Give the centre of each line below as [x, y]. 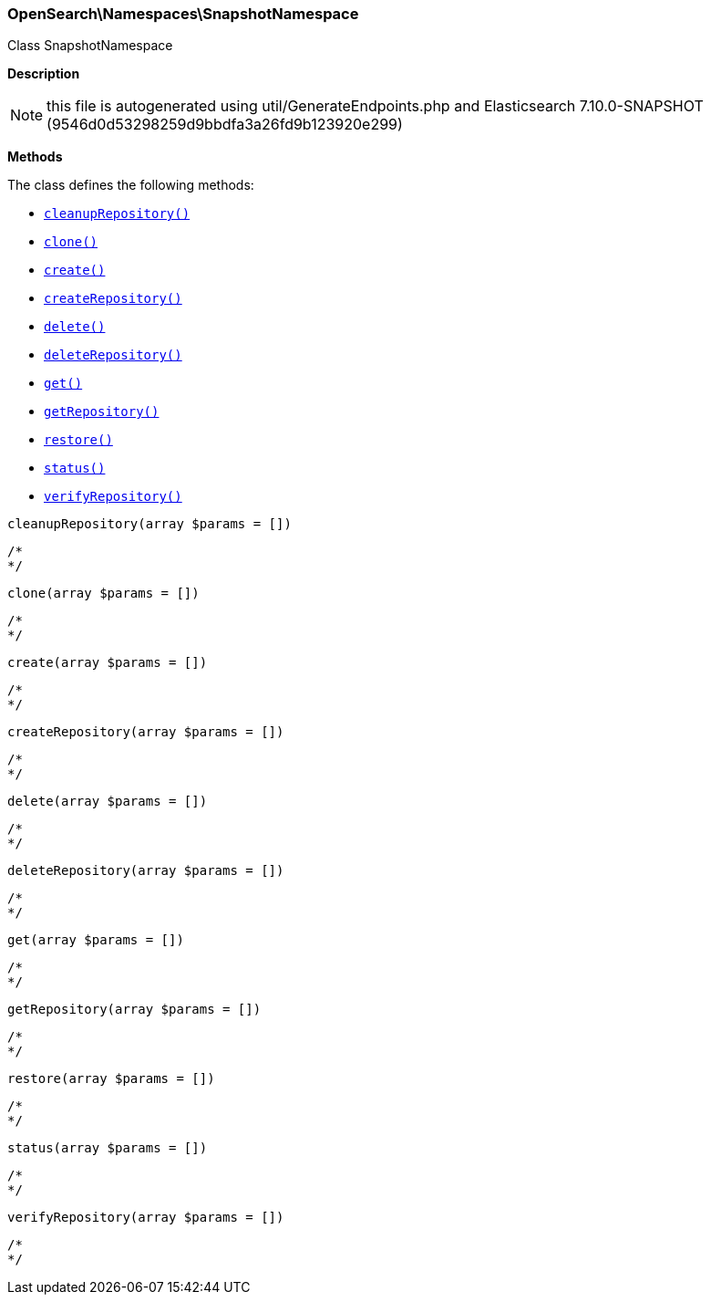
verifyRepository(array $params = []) [146, 1218]
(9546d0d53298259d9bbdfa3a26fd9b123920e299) [225, 125]
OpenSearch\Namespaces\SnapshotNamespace [183, 14]
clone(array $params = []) [103, 594]
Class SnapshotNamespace [90, 46]
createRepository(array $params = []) [146, 732]
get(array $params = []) [96, 940]
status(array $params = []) [108, 1148]
